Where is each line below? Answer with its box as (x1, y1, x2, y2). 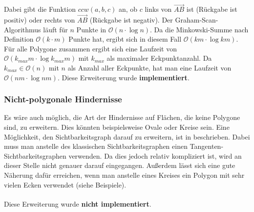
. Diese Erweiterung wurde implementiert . (57, 72, 190, 82)
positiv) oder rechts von (4, 15, 75, 25)
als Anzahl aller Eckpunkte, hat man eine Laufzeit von (67, 63, 232, 72)
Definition (4, 34, 34, 44)
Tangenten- (190, 141, 224, 151)
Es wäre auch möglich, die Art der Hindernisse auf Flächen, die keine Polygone (4, 112, 240, 122)
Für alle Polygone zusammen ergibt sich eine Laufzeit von (4, 43, 177, 53)
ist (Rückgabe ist (186, 4, 237, 14)
